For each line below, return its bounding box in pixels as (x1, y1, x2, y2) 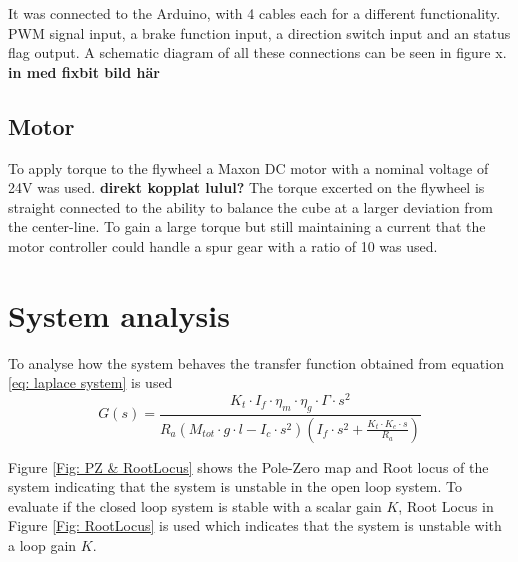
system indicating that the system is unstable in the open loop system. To (8, 476, 463, 497)
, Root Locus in (398, 495, 494, 516)
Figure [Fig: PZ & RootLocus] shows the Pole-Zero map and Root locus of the (8, 456, 489, 477)
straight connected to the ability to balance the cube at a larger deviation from (8, 196, 493, 217)
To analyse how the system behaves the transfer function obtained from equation (8, 352, 504, 373)
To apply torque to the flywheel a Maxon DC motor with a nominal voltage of (8, 157, 489, 178)
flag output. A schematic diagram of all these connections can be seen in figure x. (8, 42, 507, 63)
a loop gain (8, 534, 77, 555)
